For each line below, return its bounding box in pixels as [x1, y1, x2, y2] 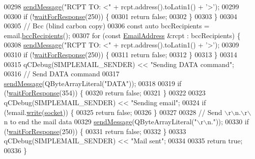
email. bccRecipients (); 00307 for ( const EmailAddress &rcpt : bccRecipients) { [4, 30, 241, 40]
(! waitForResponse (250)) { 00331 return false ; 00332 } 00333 [4, 126, 186, 136]
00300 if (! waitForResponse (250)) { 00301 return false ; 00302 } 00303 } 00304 [4, 11, 237, 21]
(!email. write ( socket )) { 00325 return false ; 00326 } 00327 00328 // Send [4, 107, 223, 117]
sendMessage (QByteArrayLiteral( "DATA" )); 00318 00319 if [4, 78, 182, 88]
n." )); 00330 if [207, 116, 249, 127]
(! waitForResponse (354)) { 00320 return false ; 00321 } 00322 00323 [4, 88, 206, 98]
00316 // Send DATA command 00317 [4, 68, 120, 79]
